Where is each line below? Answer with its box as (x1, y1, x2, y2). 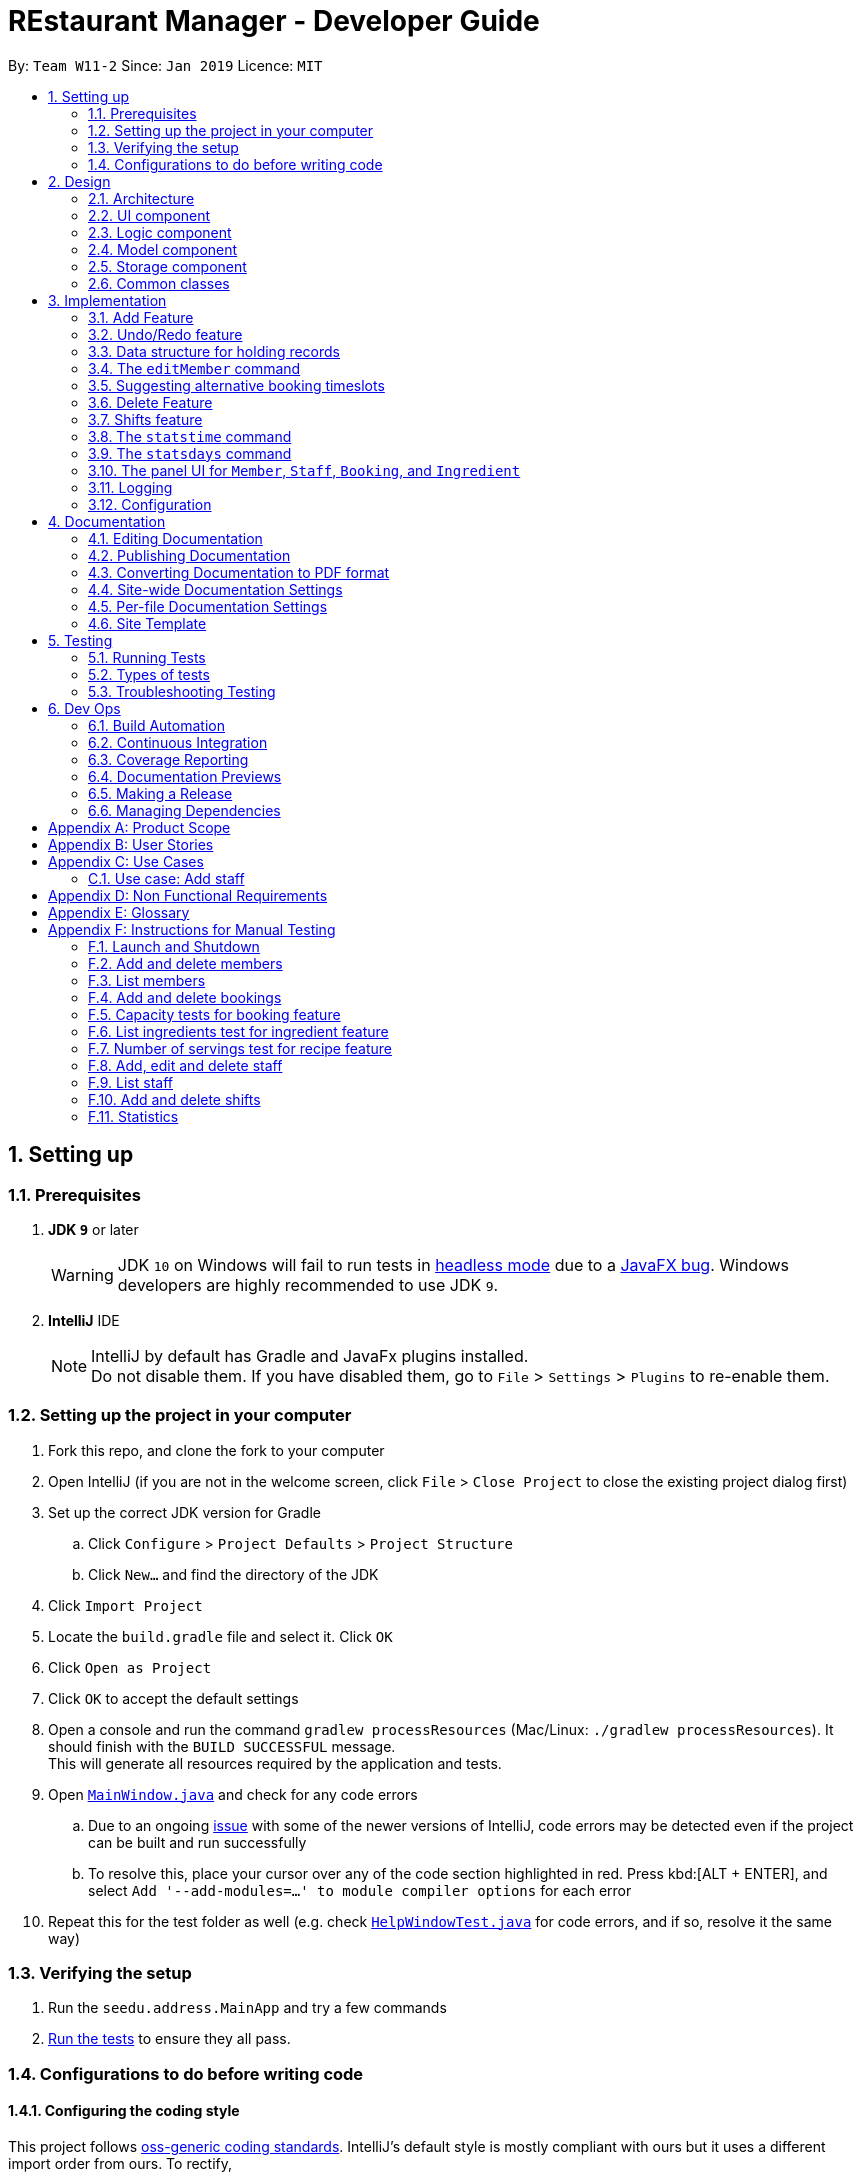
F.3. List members (88, 971, 206, 989)
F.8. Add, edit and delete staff (88, 1056, 283, 1074)
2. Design (48, 172, 111, 190)
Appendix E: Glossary (48, 903, 190, 921)
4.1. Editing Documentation (88, 529, 263, 547)
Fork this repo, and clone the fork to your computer (48, 1441, 385, 1459)
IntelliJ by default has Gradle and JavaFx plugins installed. (91, 1345, 529, 1366)
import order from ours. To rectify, (8, 2155, 233, 2173)
